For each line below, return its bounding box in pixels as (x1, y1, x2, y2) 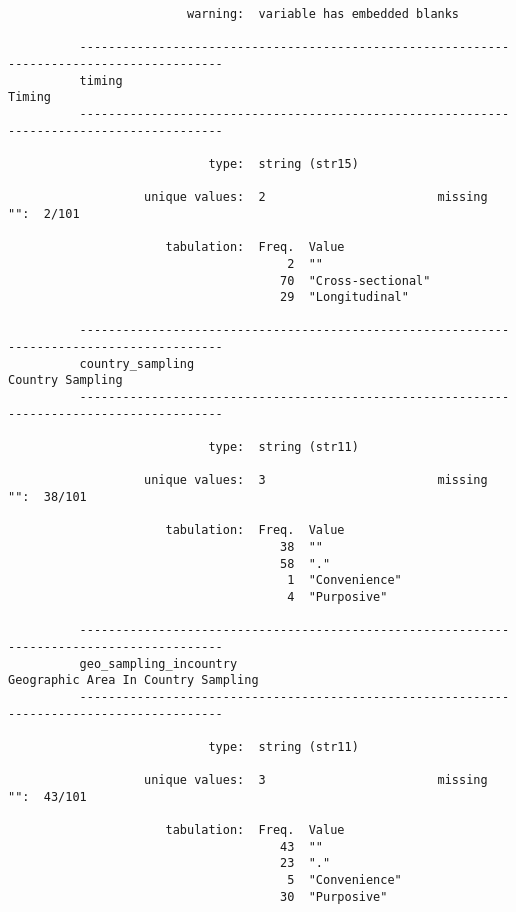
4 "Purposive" (287, 589, 388, 604)
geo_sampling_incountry (79, 656, 238, 671)
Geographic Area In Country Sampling (8, 673, 259, 688)
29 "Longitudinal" (280, 290, 409, 305)
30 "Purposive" (280, 889, 388, 904)
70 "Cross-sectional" (280, 273, 431, 288)
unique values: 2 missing (144, 190, 488, 205)
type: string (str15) (208, 156, 359, 171)
